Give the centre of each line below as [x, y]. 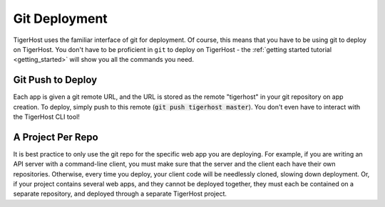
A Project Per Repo [56, 137]
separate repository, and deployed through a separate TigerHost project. [120, 194]
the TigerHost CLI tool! [46, 117]
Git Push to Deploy [55, 80]
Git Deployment [61, 18]
